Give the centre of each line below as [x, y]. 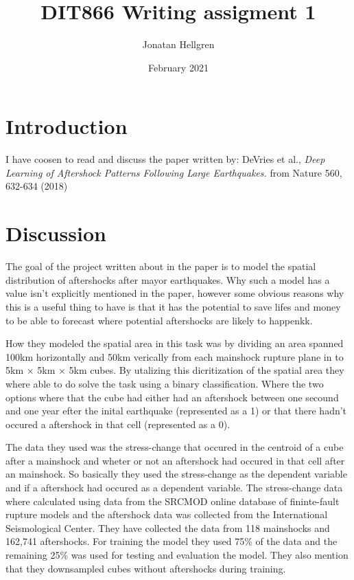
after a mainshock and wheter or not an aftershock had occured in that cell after [175, 460]
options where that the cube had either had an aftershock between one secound [172, 397]
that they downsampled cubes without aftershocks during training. [146, 568]
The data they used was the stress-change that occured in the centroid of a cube [175, 447]
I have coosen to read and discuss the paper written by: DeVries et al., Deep [165, 159]
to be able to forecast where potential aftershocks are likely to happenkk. [159, 320]
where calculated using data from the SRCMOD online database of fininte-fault [173, 501]
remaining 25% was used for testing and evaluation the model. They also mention [177, 555]
